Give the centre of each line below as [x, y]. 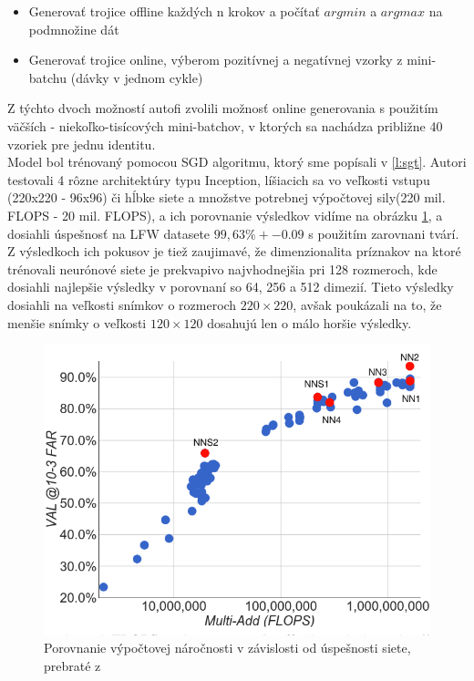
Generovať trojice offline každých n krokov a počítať [174, 11]
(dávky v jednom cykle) [137, 77]
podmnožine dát [74, 29]
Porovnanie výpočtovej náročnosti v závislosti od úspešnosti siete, [227, 648]
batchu [48, 77]
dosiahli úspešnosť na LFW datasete [109, 233]
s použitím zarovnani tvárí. [384, 233]
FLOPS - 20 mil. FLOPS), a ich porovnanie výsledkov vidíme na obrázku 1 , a [225, 215]
